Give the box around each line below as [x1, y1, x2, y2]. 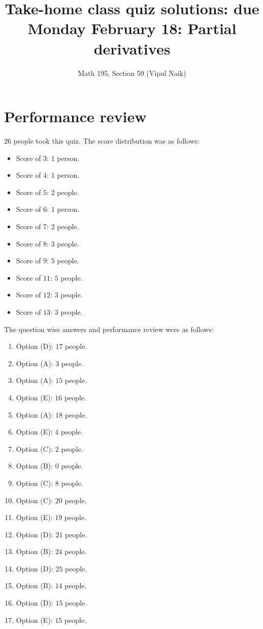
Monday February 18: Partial [27, 18, 237, 39]
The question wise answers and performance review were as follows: [4, 323, 214, 334]
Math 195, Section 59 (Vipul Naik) [78, 67, 186, 78]
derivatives [93, 38, 171, 59]
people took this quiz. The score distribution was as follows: [13, 135, 200, 146]
